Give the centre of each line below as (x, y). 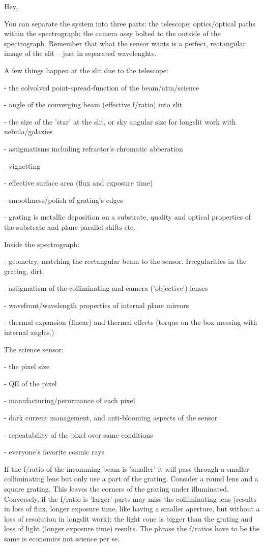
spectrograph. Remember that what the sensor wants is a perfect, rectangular (125, 43)
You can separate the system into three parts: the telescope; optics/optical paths (130, 23)
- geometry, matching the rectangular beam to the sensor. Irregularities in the (125, 261)
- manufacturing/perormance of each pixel (70, 400)
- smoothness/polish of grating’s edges (64, 200)
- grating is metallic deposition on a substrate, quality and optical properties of (128, 217)
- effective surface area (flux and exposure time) (79, 183)
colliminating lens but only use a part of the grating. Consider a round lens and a (131, 479)
